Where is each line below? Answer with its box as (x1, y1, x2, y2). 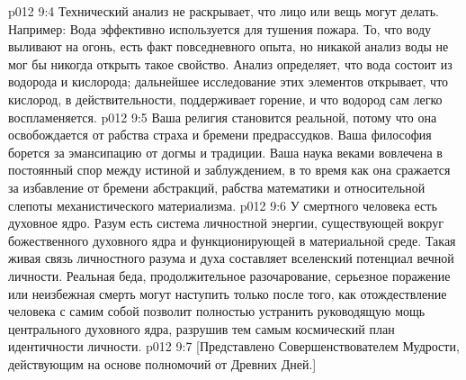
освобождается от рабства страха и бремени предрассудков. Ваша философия (8, 125, 432, 144)
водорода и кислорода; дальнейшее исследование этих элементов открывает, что (8, 72, 449, 91)
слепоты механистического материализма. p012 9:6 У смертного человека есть (8, 195, 437, 214)
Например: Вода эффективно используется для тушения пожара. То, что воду (8, 19, 432, 38)
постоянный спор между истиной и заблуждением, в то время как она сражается (8, 160, 451, 179)
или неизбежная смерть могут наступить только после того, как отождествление (8, 284, 447, 303)
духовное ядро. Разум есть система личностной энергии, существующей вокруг (8, 213, 444, 232)
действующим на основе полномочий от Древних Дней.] (8, 354, 317, 373)
